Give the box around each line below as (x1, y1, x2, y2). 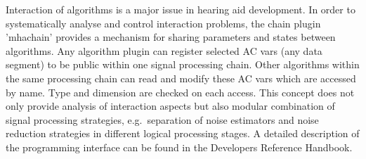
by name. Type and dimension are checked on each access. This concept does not (6, 84, 355, 99)
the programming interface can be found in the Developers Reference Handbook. (6, 139, 353, 154)
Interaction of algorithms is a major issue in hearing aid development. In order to (6, 2, 355, 16)
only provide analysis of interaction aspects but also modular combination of (6, 98, 335, 113)
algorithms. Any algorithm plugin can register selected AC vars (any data (6, 43, 322, 58)
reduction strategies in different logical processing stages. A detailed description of (6, 126, 360, 141)
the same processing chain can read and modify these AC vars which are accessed (6, 70, 356, 85)
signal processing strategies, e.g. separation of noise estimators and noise (6, 112, 319, 127)
